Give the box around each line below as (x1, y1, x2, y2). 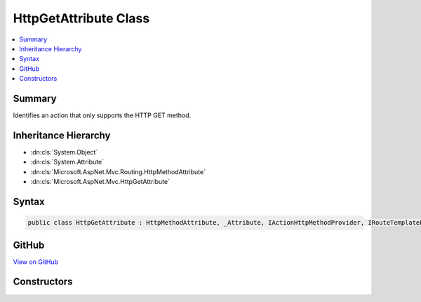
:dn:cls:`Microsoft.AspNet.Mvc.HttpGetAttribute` (30, 178, 170, 186)
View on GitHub (13, 257, 59, 266)
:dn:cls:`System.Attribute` (30, 158, 105, 166)
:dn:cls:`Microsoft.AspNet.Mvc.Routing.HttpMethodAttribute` (30, 167, 206, 176)
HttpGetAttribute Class (13, 11, 150, 26)
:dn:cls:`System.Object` (30, 147, 98, 156)
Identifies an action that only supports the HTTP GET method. (13, 111, 192, 119)
